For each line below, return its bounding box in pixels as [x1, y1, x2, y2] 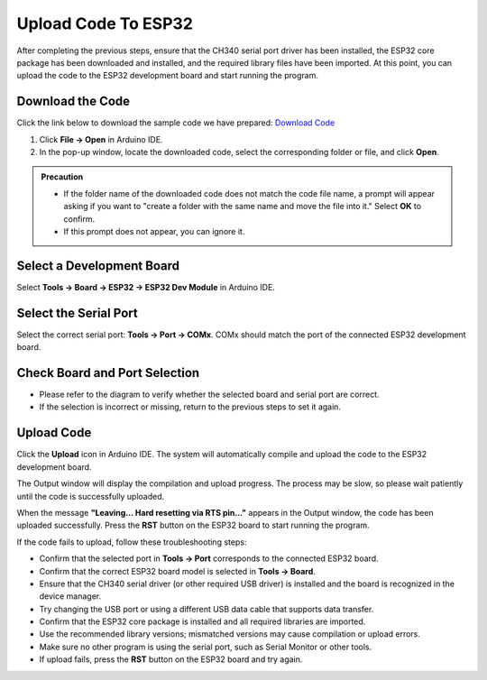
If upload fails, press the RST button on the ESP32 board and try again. [39, 654, 303, 665]
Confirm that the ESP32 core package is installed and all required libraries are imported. [39, 616, 366, 627]
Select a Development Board [16, 258, 180, 273]
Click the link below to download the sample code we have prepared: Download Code [16, 117, 335, 128]
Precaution [41, 171, 84, 182]
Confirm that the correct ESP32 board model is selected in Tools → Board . [39, 565, 316, 576]
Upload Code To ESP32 [16, 14, 194, 33]
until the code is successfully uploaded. [16, 491, 165, 501]
